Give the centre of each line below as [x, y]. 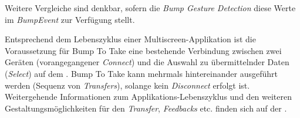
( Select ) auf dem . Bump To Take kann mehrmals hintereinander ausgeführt [141, 73]
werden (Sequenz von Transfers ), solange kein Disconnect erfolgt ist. [127, 85]
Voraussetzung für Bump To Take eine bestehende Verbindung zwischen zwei [143, 50]
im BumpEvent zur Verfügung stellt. [70, 19]
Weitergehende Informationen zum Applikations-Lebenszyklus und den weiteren [149, 97]
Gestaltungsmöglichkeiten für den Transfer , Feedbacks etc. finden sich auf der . [146, 108]
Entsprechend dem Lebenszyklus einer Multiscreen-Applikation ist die [130, 39]
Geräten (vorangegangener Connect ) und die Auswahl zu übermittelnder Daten [147, 62]
